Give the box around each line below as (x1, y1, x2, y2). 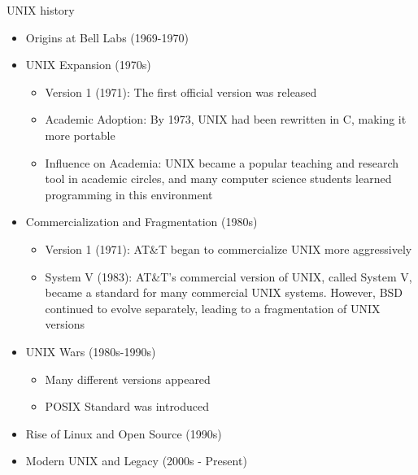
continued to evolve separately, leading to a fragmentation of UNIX (45, 299, 381, 316)
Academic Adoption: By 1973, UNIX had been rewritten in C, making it (45, 111, 407, 128)
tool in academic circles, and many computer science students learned (45, 170, 392, 187)
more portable (45, 126, 115, 143)
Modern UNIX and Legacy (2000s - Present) (25, 452, 247, 469)
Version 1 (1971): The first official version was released (45, 83, 317, 100)
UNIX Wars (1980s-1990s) (25, 342, 156, 360)
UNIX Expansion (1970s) (25, 56, 151, 73)
